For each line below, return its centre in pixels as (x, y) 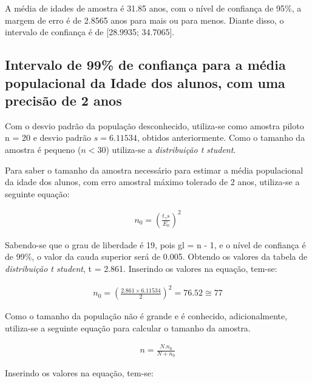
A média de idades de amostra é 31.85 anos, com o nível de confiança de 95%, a (153, 8)
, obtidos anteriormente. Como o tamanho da (221, 137)
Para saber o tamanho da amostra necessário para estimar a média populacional (154, 170)
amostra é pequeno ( (43, 149)
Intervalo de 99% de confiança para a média (145, 65)
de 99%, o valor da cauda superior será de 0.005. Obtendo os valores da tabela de (156, 256)
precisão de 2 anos (63, 100)
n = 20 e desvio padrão (48, 137)
